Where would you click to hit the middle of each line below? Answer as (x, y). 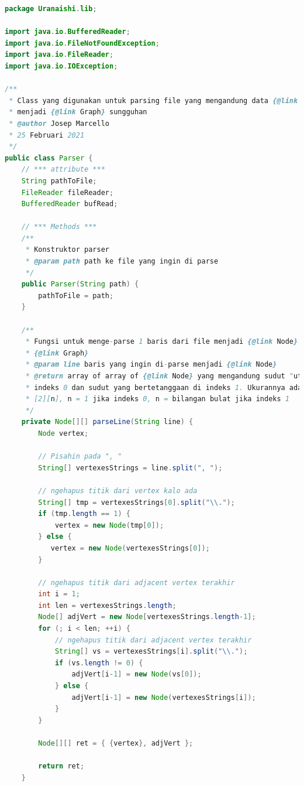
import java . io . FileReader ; (59, 55)
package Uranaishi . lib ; (51, 9)
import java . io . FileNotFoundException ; (82, 43)
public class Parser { (49, 158)
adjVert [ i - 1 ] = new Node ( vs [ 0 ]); (137, 674)
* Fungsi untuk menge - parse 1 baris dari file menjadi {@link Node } (162, 342)
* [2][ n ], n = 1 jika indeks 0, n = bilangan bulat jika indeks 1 (157, 399)
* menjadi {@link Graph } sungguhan (78, 112)
